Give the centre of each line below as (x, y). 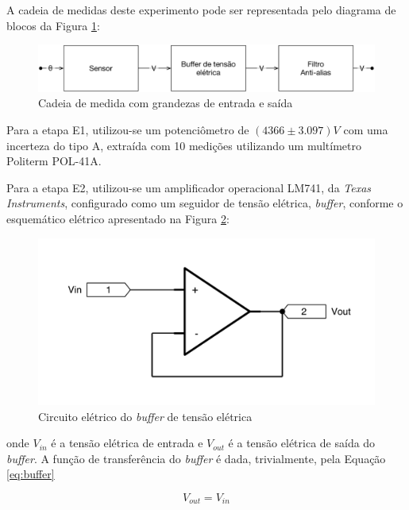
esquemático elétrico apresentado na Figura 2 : (118, 218)
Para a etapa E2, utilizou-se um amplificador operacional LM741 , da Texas (189, 187)
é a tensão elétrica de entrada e (127, 443)
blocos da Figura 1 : (53, 25)
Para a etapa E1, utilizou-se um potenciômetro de (128, 129)
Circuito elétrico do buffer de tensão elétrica (145, 416)
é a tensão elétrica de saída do (302, 443)
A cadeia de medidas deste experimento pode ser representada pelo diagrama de (201, 10)
